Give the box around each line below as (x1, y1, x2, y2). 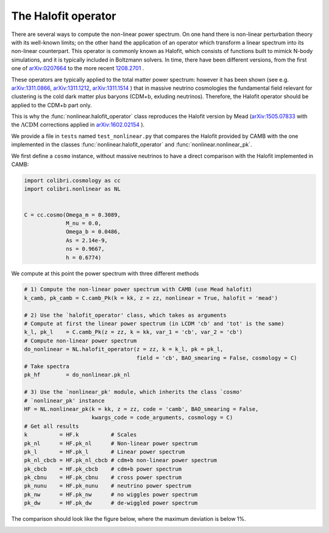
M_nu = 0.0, (66, 220, 102, 227)
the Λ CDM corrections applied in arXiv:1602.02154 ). (11, 121, 145, 128)
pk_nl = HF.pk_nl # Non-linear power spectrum (24, 440, 198, 447)
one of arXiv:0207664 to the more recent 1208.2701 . (11, 65, 144, 72)
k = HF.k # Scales (24, 431, 137, 438)
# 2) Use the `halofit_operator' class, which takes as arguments (24, 311, 227, 319)
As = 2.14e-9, (66, 237, 108, 244)
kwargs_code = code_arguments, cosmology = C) (91, 414, 233, 421)
